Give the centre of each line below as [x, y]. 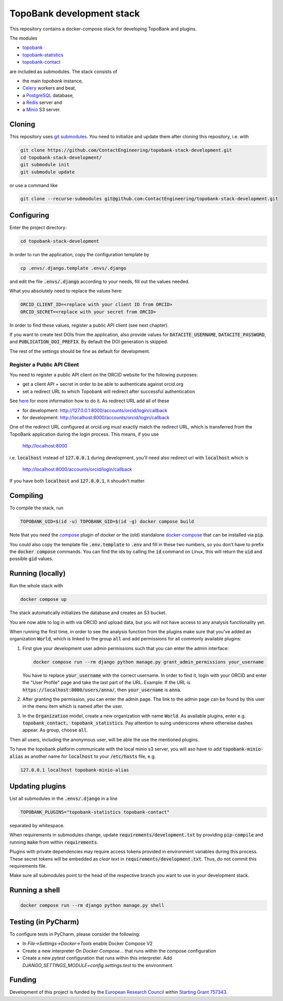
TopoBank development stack [75, 13]
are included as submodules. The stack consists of [64, 71]
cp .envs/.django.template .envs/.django [73, 268]
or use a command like [34, 185]
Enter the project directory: [38, 227]
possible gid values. [31, 559]
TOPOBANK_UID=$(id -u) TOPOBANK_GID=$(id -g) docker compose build [107, 522]
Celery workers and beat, [49, 88]
